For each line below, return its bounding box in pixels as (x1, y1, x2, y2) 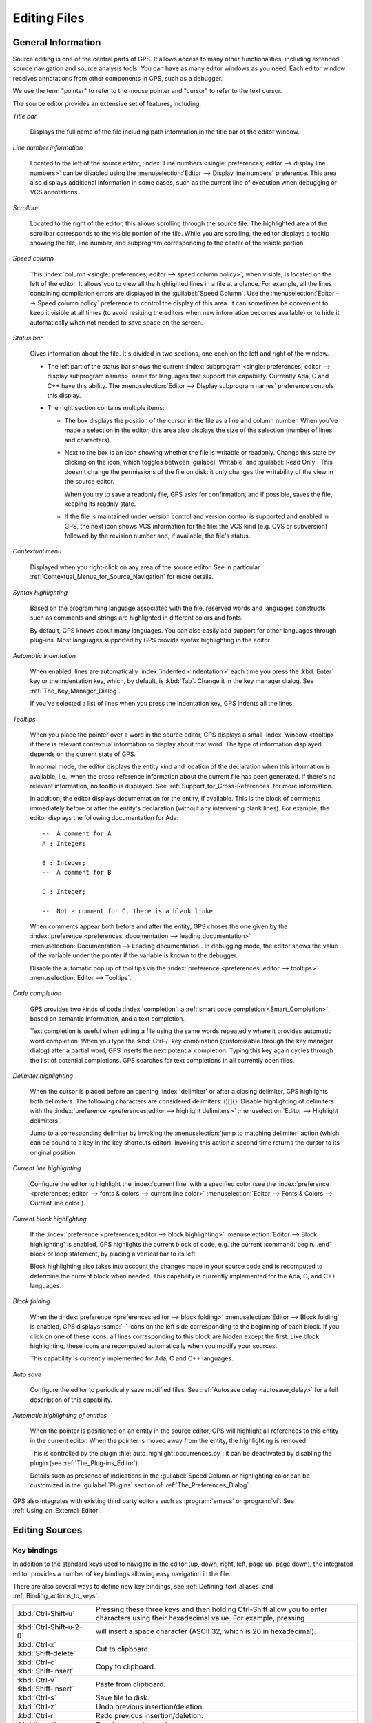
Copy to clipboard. (95, 1662, 156, 1671)
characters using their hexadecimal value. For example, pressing (95, 1613, 305, 1622)
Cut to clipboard (95, 1644, 148, 1653)
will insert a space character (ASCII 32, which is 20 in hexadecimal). (95, 1627, 317, 1636)
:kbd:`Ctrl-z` (17, 1702, 56, 1711)
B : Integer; (42, 859, 86, 866)
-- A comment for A (42, 830, 112, 837)
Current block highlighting (12, 1214, 87, 1223)
